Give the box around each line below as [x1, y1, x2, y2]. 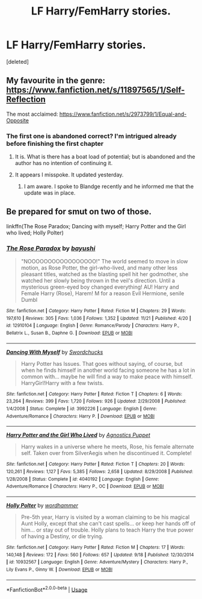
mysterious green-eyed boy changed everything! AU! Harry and [20, 283, 179, 290]
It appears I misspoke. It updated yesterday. [14, 171, 124, 178]
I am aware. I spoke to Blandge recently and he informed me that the [23, 183, 194, 190]
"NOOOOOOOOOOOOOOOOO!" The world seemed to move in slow [20, 258, 188, 265]
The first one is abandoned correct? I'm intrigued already [6, 131, 177, 140]
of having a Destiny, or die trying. [20, 533, 103, 540]
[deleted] [6, 58, 29, 65]
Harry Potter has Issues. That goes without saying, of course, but [20, 360, 183, 367]
